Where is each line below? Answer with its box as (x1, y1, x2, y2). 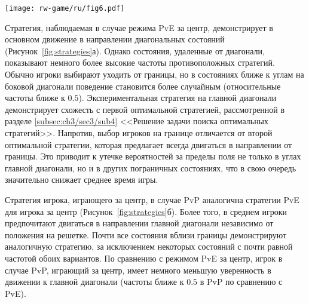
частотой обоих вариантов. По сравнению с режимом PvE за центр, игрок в (5, 251, 283, 264)
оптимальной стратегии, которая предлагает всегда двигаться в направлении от (5, 138, 292, 151)
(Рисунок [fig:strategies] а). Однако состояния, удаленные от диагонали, (5, 44, 265, 57)
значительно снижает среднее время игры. (5, 173, 158, 186)
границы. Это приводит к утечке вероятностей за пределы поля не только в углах (5, 150, 301, 162)
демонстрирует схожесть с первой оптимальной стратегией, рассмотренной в (5, 103, 285, 115)
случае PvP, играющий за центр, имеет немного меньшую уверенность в (5, 263, 271, 276)
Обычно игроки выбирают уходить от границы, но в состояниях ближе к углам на (5, 68, 304, 81)
